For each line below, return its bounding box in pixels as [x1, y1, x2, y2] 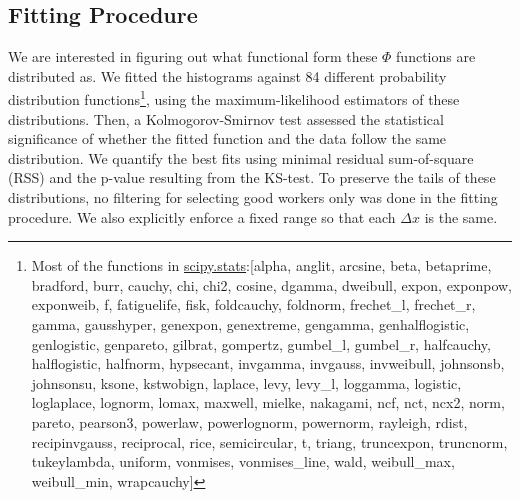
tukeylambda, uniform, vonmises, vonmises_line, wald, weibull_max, [31, 451, 455, 472]
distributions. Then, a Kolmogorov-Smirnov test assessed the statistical [8, 108, 444, 129]
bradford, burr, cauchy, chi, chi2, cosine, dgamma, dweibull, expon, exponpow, [31, 274, 512, 295]
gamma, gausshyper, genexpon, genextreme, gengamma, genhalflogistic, [31, 313, 470, 334]
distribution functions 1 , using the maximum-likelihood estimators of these [8, 86, 460, 110]
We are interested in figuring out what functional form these [8, 46, 378, 67]
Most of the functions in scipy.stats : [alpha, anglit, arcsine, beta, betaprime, [31, 255, 492, 276]
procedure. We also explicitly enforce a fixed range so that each [8, 206, 396, 227]
